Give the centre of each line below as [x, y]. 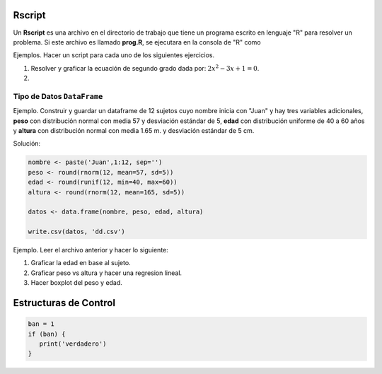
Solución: [27, 144]
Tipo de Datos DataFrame [58, 96]
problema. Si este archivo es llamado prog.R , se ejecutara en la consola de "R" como [137, 42]
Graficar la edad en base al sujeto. [81, 263]
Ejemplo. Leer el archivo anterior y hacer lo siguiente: [91, 250]
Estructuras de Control [64, 303]
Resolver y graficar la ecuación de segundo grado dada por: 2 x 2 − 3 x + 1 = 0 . [145, 68]
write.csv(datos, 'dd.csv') [76, 232]
